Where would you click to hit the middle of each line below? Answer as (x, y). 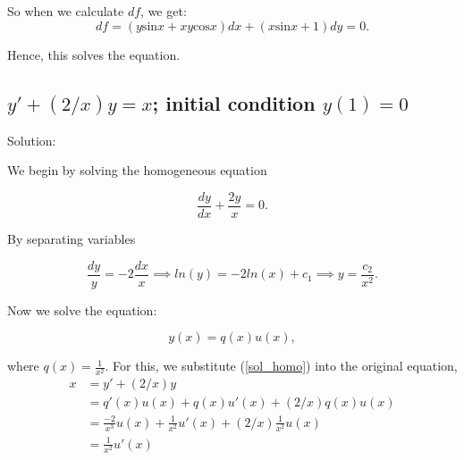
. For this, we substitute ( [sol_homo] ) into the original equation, (281, 366)
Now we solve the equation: (82, 309)
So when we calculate (66, 11)
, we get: (164, 11)
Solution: (32, 140)
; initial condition (234, 102)
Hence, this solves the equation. (94, 54)
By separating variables (72, 238)
